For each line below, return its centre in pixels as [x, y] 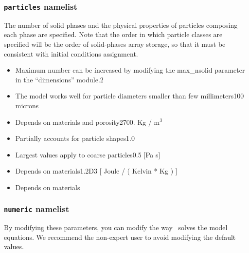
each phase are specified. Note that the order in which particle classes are [113, 34]
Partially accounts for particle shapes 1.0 [75, 138]
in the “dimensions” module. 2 [59, 79]
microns [27, 105]
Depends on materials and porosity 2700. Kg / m [88, 122]
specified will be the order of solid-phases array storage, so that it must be [115, 44]
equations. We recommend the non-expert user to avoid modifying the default [120, 237]
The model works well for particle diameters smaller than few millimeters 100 [130, 96]
